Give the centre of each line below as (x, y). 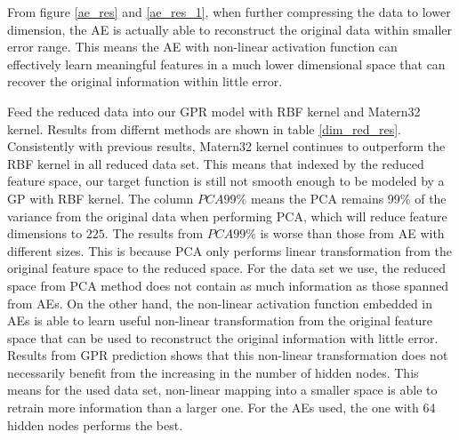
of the (431, 198)
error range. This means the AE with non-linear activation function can (202, 47)
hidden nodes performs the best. (95, 424)
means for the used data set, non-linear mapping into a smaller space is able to (222, 390)
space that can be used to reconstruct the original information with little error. (223, 337)
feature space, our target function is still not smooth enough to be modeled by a (226, 181)
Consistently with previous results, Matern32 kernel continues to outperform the (226, 146)
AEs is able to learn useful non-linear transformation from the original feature (220, 320)
